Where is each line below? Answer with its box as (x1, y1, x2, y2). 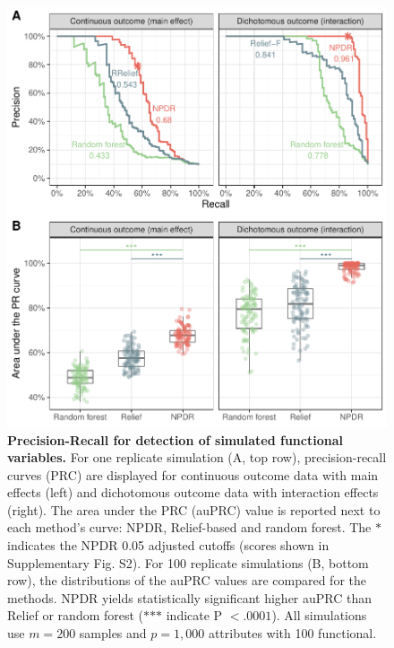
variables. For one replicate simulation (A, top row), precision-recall (7, 448, 387, 467)
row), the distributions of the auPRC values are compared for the (7, 571, 366, 590)
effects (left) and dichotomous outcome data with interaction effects (7, 483, 379, 502)
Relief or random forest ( (7, 606, 144, 625)
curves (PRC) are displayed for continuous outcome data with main (7, 465, 379, 484)
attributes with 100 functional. (208, 624, 377, 643)
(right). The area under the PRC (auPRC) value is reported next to (7, 500, 381, 519)
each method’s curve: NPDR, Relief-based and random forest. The (7, 518, 372, 537)
